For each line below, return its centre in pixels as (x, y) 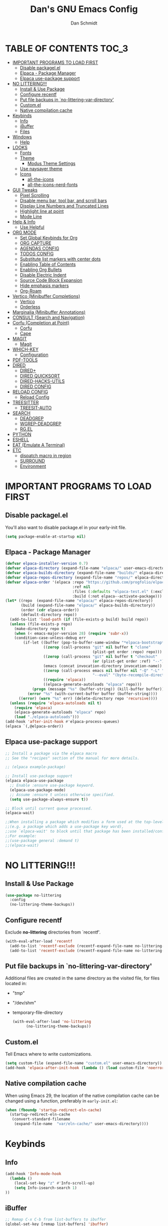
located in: (16, 983)
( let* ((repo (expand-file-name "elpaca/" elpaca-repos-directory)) (79, 601)
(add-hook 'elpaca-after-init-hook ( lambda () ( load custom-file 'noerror (85, 1068)
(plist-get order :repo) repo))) (127, 652)
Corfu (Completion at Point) (41, 322)
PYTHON (22, 434)
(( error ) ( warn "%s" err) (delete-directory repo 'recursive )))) (88, 698)
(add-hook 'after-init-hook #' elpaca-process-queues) (62, 722)
